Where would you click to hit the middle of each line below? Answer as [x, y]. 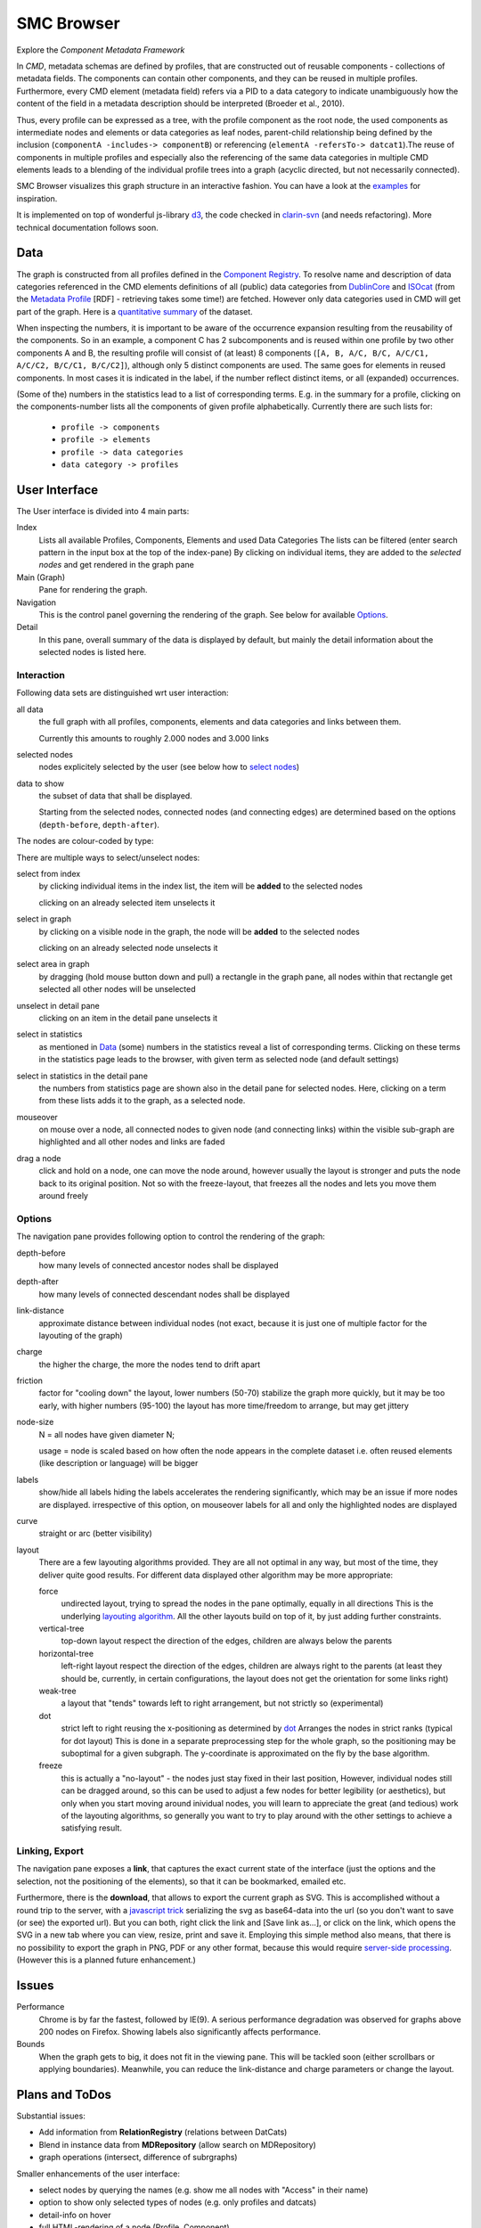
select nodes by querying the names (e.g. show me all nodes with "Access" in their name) [204, 2190]
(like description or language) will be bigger [118, 1463]
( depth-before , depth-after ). [99, 824]
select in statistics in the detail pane [82, 1076]
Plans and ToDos [64, 2094]
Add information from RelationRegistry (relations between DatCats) [163, 2132]
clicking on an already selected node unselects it [128, 947]
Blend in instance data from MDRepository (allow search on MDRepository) [177, 2144]
